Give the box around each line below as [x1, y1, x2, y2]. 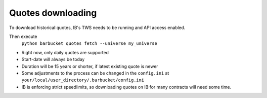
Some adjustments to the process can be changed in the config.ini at [21, 70, 169, 76]
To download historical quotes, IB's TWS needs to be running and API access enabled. [9, 25, 185, 31]
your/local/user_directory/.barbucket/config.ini [21, 77, 144, 83]
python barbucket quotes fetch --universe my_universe [21, 41, 158, 46]
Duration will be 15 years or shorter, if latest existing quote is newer [21, 63, 158, 69]
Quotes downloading [9, 7, 97, 18]
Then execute [9, 33, 37, 39]
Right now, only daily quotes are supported [21, 49, 109, 55]
